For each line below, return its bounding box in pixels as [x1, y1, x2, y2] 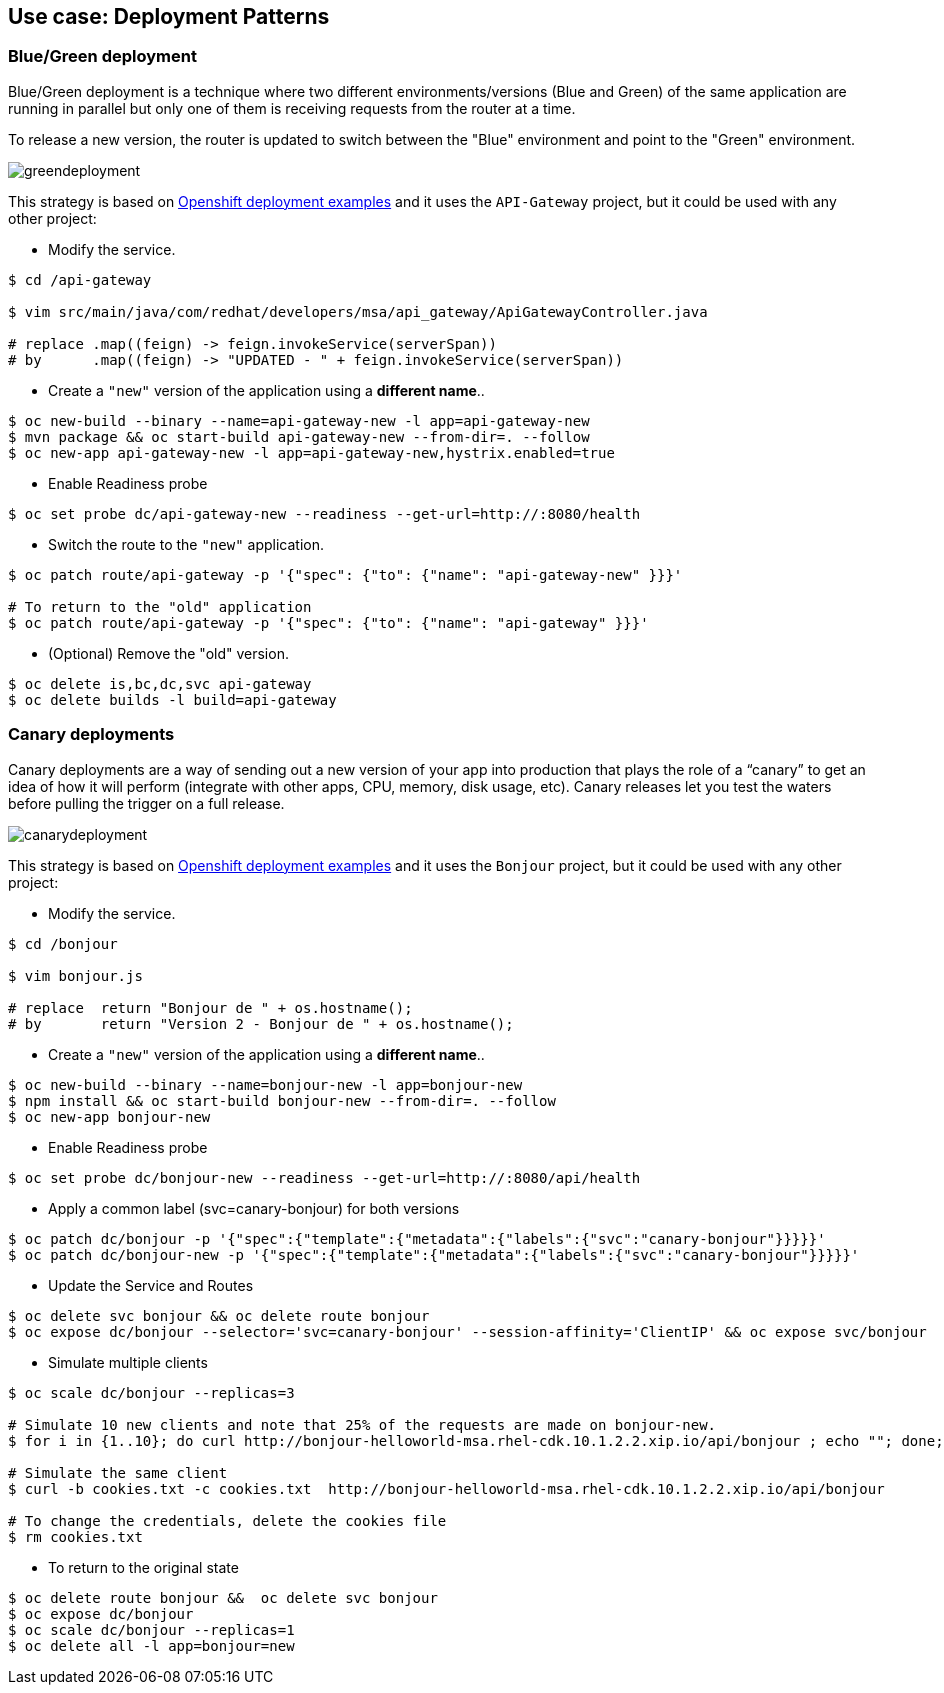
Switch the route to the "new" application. [48, 535, 324, 553]
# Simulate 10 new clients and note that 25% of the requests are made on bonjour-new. [8, 1416, 717, 1433]
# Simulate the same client [8, 1464, 228, 1481]
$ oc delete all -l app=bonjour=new [8, 1637, 295, 1654]
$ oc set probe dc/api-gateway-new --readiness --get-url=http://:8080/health [8, 505, 641, 522]
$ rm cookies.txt [8, 1528, 143, 1545]
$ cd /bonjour [8, 935, 118, 952]
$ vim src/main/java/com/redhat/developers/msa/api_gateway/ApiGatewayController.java [8, 303, 708, 320]
